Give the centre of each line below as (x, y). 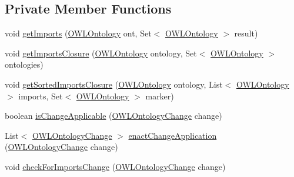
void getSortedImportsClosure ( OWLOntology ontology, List (114, 84)
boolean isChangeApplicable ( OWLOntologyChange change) (113, 116)
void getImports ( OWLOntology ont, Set (78, 33)
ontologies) (24, 64)
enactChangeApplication (173, 135)
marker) (160, 96)
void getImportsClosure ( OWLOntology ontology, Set (101, 53)
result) (246, 33)
